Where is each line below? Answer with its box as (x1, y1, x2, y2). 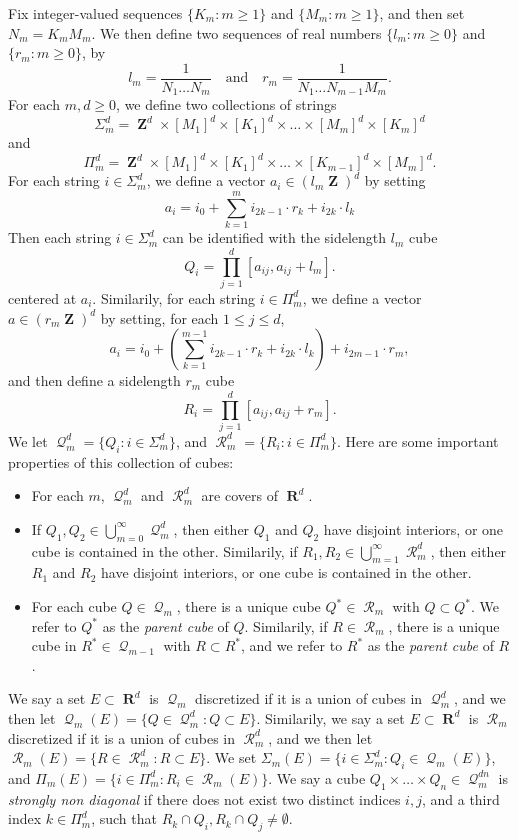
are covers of (201, 485, 278, 506)
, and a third (421, 788, 500, 809)
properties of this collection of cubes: (8, 451, 234, 472)
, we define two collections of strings (116, 94, 337, 115)
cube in (31, 635, 77, 656)
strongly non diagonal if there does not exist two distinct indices (8, 788, 401, 809)
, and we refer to (240, 635, 343, 656)
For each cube (31, 596, 117, 616)
